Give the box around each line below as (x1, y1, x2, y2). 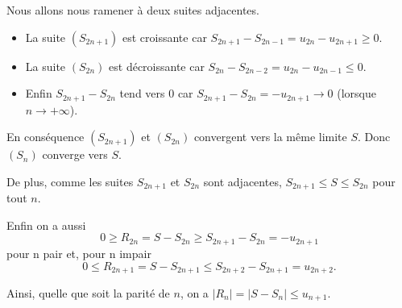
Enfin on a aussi (6, 216, 86, 233)
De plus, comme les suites (6, 173, 134, 189)
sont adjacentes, (203, 173, 282, 189)
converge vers (42, 146, 108, 163)
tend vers (119, 85, 165, 102)
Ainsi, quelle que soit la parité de (6, 284, 170, 301)
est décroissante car (109, 57, 205, 74)
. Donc (358, 128, 391, 145)
